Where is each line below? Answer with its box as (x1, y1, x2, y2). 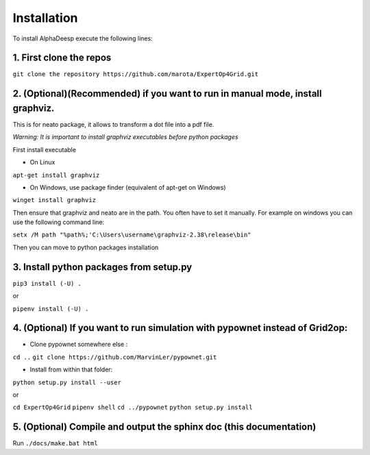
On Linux (29, 158, 56, 167)
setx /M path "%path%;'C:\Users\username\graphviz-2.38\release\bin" (12, 231, 251, 239)
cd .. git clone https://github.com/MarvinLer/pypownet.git (12, 353, 217, 361)
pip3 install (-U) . (12, 280, 82, 287)
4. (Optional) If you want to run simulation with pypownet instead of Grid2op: (12, 322, 348, 334)
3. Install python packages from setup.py (12, 261, 193, 273)
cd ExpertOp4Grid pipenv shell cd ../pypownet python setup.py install (12, 404, 253, 411)
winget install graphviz (12, 196, 96, 204)
